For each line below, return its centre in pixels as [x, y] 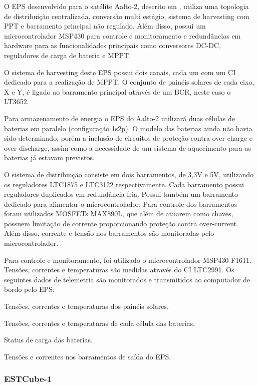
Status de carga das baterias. [48, 340]
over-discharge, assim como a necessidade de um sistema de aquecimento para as [127, 147]
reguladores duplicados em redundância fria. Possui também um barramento [121, 194]
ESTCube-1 [28, 379]
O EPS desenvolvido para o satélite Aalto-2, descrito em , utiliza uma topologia [126, 6]
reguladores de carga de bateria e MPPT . [68, 55]
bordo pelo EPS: [29, 289]
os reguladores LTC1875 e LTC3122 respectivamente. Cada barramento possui [124, 184]
